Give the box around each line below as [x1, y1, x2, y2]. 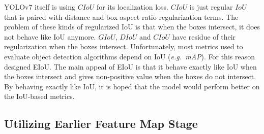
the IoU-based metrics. [4, 91, 75, 102]
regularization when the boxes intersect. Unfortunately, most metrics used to [4, 41, 243, 52]
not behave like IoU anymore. [4, 31, 96, 42]
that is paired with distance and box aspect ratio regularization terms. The [4, 11, 239, 22]
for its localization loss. [96, 2, 168, 12]
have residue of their [172, 31, 236, 42]
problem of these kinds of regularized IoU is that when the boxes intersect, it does [4, 21, 260, 32]
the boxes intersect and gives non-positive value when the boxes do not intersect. [4, 71, 256, 82]
